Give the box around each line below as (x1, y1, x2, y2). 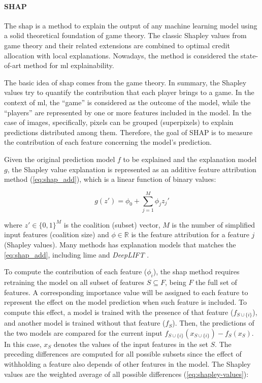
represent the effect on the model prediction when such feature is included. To (4, 297, 247, 307)
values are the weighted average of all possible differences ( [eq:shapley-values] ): (4, 368, 249, 379)
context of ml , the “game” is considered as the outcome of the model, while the (4, 97, 251, 107)
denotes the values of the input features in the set (53, 338, 208, 349)
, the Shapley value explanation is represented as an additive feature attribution (7, 164, 256, 174)
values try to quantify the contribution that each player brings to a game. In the (4, 87, 254, 98)
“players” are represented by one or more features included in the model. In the (4, 107, 251, 117)
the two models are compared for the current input (4, 327, 162, 338)
